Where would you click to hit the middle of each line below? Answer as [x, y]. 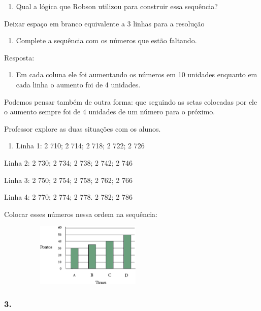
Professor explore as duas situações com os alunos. [83, 128]
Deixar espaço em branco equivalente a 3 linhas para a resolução [104, 23]
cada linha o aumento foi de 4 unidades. [78, 84]
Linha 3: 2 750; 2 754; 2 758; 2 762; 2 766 [68, 180]
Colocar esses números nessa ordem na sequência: [81, 214]
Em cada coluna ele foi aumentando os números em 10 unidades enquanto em [137, 74]
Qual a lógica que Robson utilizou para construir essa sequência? [117, 6]
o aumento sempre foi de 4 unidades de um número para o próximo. [110, 112]
